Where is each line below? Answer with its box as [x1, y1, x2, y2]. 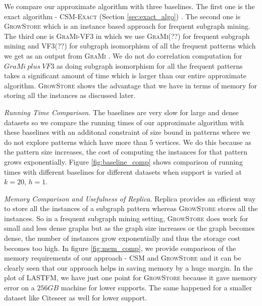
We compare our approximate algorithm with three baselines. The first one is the [4, 1, 255, 11]
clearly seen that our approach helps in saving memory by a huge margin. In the [4, 262, 253, 273]
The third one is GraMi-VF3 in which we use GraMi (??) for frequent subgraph [4, 30, 250, 41]
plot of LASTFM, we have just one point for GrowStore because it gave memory [4, 272, 257, 283]
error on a [4, 282, 35, 293]
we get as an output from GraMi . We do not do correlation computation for [4, 50, 242, 61]
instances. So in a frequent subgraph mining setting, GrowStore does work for [4, 213, 248, 223]
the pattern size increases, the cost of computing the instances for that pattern [4, 146, 248, 157]
